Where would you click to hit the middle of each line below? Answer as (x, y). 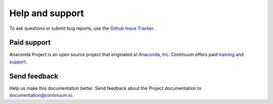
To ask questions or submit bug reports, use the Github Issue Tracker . (82, 28)
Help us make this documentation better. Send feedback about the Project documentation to (105, 88)
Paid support (30, 43)
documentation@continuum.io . (41, 95)
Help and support (47, 13)
